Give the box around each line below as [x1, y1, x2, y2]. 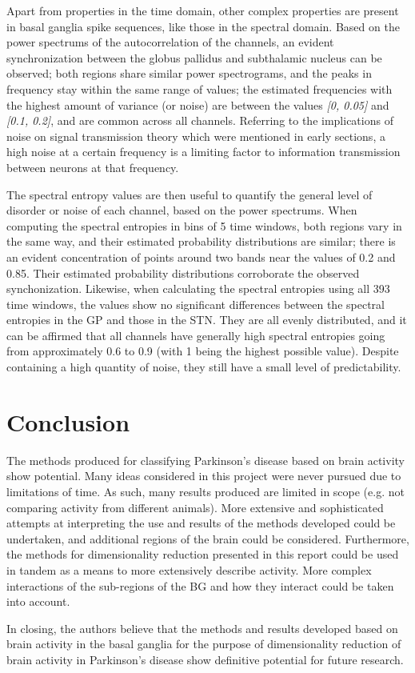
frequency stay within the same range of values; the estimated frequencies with [6, 80, 393, 97]
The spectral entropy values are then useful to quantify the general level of [6, 186, 373, 202]
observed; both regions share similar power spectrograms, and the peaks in [6, 65, 372, 82]
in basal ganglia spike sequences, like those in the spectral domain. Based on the [6, 18, 400, 34]
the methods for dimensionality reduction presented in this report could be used [6, 546, 399, 563]
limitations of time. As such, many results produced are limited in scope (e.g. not [6, 483, 405, 499]
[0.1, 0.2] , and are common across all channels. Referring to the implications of [6, 112, 393, 129]
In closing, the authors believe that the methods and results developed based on [6, 619, 398, 636]
